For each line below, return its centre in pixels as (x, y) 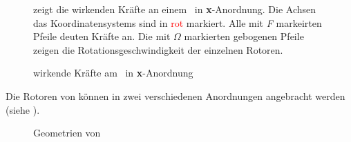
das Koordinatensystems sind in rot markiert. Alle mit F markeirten (178, 22)
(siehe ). (23, 109)
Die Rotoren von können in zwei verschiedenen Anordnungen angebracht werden (175, 95)
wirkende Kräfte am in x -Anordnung (113, 73)
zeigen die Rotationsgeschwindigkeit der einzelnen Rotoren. (158, 49)
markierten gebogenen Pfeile (244, 36)
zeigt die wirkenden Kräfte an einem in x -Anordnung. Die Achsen (175, 9)
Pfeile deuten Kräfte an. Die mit (102, 36)
